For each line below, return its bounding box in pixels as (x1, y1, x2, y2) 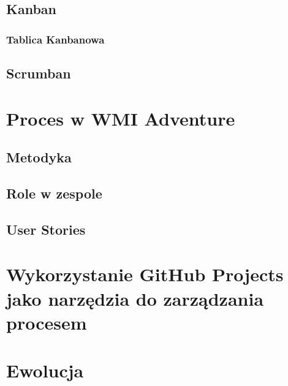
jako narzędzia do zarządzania (6, 286, 264, 311)
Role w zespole (6, 183, 102, 202)
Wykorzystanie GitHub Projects (6, 262, 284, 287)
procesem (6, 309, 87, 335)
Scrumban (6, 64, 71, 83)
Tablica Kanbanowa (6, 31, 105, 47)
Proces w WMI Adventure (6, 105, 235, 131)
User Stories (6, 219, 86, 238)
